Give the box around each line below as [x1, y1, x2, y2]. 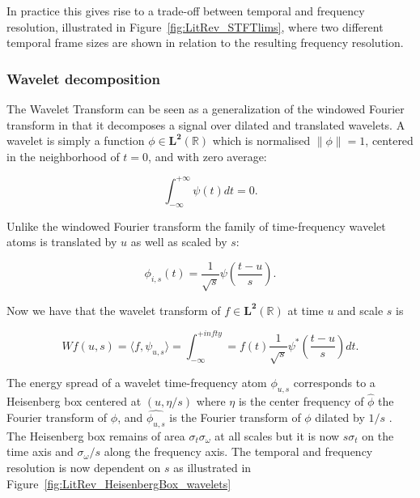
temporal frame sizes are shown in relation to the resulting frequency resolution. [6, 34, 404, 51]
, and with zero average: [148, 147, 267, 164]
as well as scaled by [130, 233, 227, 250]
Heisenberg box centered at [6, 393, 142, 410]
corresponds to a [293, 374, 375, 391]
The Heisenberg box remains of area [6, 427, 185, 444]
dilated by [315, 408, 365, 425]
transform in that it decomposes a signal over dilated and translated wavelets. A [6, 116, 405, 133]
